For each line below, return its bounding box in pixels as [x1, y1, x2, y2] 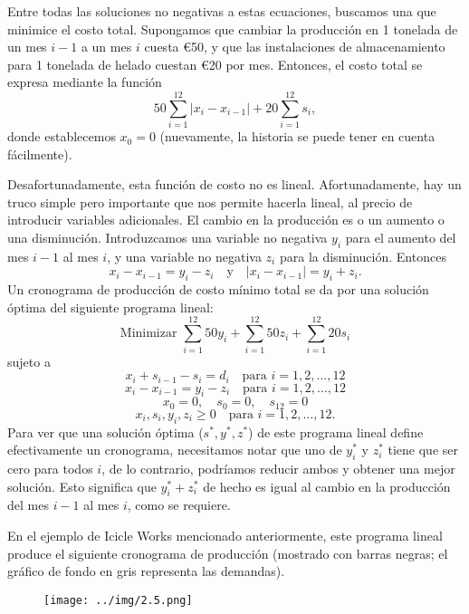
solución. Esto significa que [7, 476, 157, 495]
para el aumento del [345, 228, 456, 247]
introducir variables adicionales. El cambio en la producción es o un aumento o [7, 210, 445, 229]
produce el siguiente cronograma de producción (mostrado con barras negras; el [7, 543, 448, 562]
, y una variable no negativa [107, 246, 262, 265]
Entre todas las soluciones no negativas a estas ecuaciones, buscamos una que [7, 2, 436, 20]
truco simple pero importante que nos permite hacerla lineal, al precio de [7, 192, 413, 211]
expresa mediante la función [7, 72, 162, 91]
